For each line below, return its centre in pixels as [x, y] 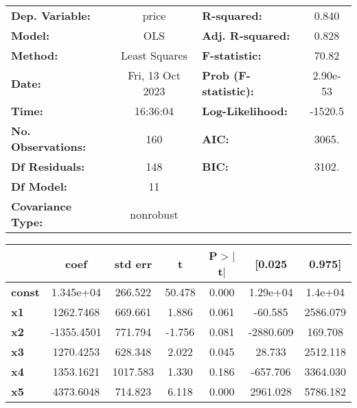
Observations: [49, 146]
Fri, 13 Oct [154, 75]
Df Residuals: [48, 166]
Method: [35, 55]
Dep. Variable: [51, 15]
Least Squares [154, 55]
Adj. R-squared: [246, 35]
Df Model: [39, 186]
